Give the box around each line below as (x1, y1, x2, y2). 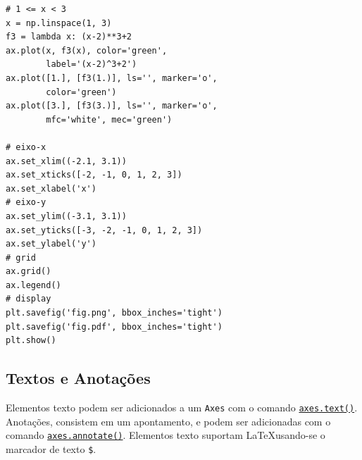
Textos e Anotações (6, 367, 151, 389)
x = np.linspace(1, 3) (6, 18, 112, 28)
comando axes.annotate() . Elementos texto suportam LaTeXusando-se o (6, 428, 325, 442)
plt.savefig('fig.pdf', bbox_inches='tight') (6, 321, 223, 332)
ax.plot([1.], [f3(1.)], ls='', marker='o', (6, 73, 218, 83)
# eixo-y (6, 197, 46, 208)
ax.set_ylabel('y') (6, 239, 96, 249)
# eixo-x (6, 142, 46, 152)
